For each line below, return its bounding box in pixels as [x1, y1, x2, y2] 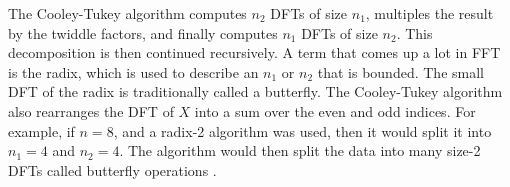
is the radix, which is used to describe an [8, 61, 259, 82]
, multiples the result [365, 3, 494, 23]
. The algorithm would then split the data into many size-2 [119, 140, 481, 161]
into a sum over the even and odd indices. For [194, 100, 476, 121]
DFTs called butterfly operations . [8, 159, 217, 180]
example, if [8, 120, 75, 141]
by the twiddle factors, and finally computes [8, 22, 278, 43]
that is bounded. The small [317, 61, 484, 82]
